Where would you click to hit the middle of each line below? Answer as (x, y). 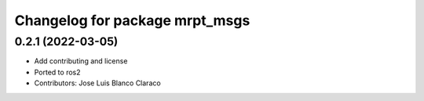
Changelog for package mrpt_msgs (132, 20)
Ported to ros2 (58, 72)
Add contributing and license (81, 61)
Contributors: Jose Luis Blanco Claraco (97, 83)
